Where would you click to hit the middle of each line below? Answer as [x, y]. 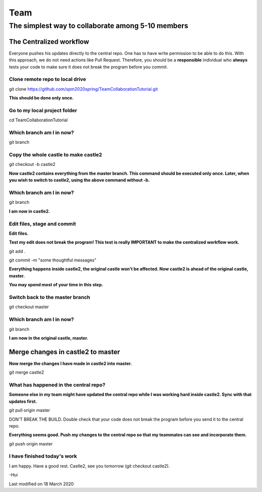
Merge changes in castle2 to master [65, 352]
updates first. [23, 401]
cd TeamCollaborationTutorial [38, 120]
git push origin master [31, 443]
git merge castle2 [26, 372]
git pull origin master [30, 410]
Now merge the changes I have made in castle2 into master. [70, 363]
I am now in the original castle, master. [49, 338]
